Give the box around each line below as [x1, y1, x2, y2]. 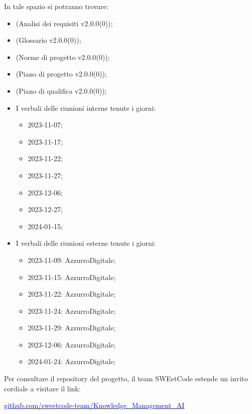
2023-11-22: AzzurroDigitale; [28, 289, 116, 299]
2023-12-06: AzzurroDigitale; [28, 339, 116, 350]
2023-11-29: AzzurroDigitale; [28, 322, 116, 333]
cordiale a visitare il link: [4, 383, 81, 393]
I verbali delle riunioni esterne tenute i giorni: [16, 238, 156, 248]
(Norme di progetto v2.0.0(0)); [16, 51, 110, 62]
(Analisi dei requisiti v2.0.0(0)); [16, 18, 113, 28]
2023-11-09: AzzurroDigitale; [28, 254, 116, 265]
